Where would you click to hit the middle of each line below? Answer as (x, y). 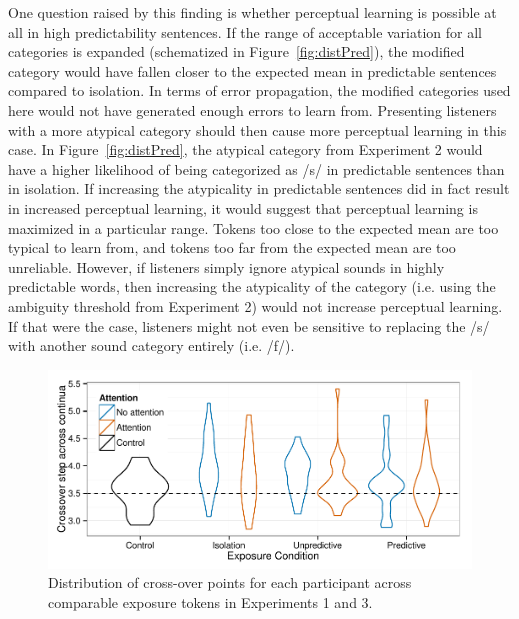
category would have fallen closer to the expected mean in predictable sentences (252, 70)
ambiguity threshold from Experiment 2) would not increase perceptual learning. (255, 305)
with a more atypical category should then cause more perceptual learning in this (257, 129)
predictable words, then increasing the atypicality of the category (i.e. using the (252, 286)
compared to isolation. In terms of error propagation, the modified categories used (259, 90)
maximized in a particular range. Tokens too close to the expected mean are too (253, 227)
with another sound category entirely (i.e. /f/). (151, 345)
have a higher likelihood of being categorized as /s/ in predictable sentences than (256, 168)
